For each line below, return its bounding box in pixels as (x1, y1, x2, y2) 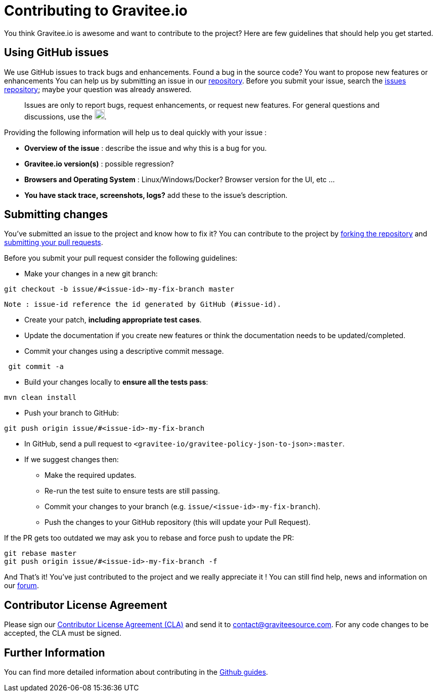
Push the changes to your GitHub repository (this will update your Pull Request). (45, 518, 311, 527)
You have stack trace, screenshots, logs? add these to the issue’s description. (24, 190, 288, 199)
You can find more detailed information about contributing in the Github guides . (4, 668, 268, 677)
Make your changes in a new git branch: (24, 269, 158, 278)
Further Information (4, 646, 105, 659)
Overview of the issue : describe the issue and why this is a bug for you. (24, 143, 267, 152)
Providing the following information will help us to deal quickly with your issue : (4, 128, 267, 137)
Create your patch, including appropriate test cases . (24, 315, 202, 324)
